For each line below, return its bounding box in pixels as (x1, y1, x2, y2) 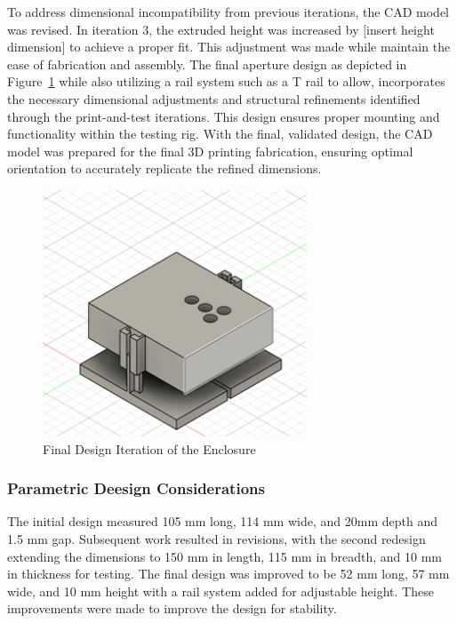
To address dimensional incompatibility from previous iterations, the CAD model (7, 3, 449, 20)
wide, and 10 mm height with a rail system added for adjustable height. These (7, 581, 434, 600)
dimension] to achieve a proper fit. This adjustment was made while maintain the (7, 37, 451, 56)
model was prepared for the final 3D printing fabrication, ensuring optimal (7, 141, 413, 160)
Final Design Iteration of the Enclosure (43, 439, 256, 458)
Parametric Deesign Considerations (7, 477, 265, 499)
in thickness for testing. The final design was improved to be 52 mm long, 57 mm (7, 564, 450, 583)
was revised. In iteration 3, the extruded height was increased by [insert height (7, 20, 435, 38)
